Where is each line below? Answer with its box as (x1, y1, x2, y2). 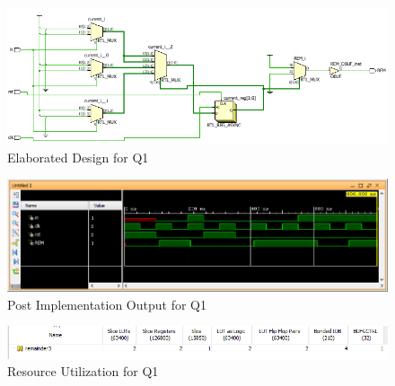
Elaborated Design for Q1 (7, 147, 149, 166)
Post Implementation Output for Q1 (7, 294, 206, 313)
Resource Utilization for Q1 (7, 362, 159, 381)
